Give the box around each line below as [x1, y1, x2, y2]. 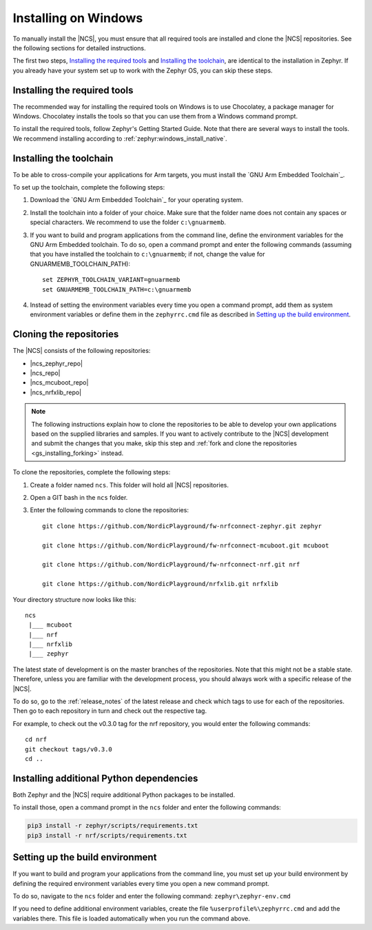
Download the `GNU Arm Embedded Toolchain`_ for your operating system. [30, 196, 244, 204]
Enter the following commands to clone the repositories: [30, 506, 189, 514]
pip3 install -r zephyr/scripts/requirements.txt [27, 822, 198, 830]
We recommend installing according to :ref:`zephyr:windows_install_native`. [12, 134, 227, 143]
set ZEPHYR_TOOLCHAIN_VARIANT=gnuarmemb [42, 276, 180, 284]
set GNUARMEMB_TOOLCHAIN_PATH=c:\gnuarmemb [42, 285, 192, 293]
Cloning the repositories [12, 328, 119, 341]
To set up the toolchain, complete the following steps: [12, 183, 165, 192]
